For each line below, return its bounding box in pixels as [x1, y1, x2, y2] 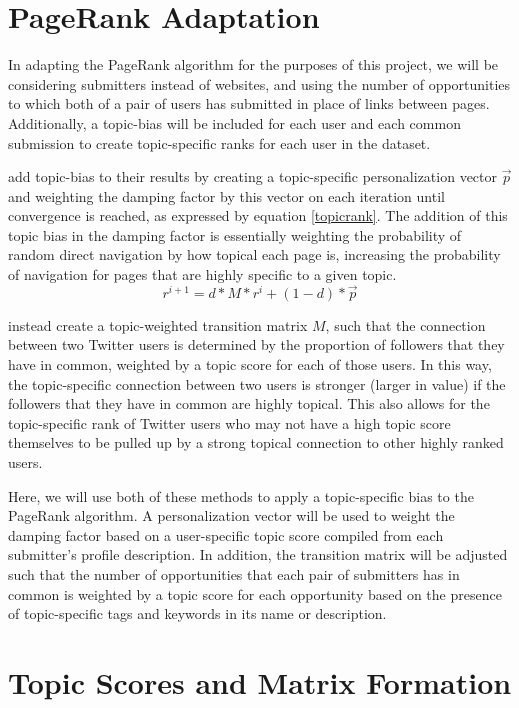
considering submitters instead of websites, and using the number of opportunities [8, 73, 511, 94]
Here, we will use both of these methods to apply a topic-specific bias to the [8, 485, 474, 506]
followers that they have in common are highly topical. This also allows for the [8, 393, 490, 414]
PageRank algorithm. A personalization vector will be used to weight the [8, 505, 455, 526]
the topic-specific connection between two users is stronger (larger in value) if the [8, 373, 506, 394]
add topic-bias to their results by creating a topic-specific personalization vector [8, 166, 498, 187]
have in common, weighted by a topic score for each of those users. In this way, [8, 354, 492, 375]
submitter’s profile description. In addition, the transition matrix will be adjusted [8, 544, 508, 565]
